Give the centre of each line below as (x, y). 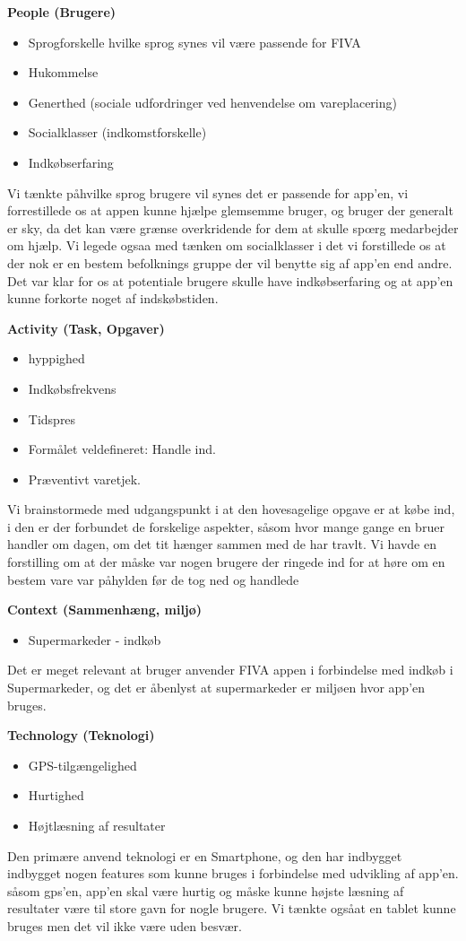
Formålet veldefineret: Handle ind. (122, 449)
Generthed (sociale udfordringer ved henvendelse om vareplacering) (212, 102)
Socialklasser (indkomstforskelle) (117, 132)
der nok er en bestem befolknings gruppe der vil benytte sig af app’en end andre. (230, 262)
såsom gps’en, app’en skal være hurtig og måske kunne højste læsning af (206, 890)
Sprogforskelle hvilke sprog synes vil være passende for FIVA (194, 42)
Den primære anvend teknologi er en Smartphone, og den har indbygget (205, 855)
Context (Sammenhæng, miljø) (105, 610)
